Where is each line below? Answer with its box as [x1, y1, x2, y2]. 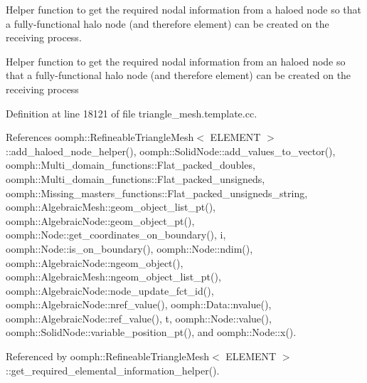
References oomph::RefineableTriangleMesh [6, 130, 194, 145]
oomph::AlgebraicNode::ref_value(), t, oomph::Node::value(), [6, 310, 272, 325]
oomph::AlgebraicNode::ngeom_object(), [6, 255, 183, 270]
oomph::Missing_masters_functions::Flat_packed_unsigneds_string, [6, 185, 308, 200]
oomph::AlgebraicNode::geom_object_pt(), [6, 213, 195, 228]
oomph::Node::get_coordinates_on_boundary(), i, [6, 227, 226, 242]
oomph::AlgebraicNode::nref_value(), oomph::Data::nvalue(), [6, 297, 272, 312]
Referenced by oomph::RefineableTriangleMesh [6, 349, 210, 364]
